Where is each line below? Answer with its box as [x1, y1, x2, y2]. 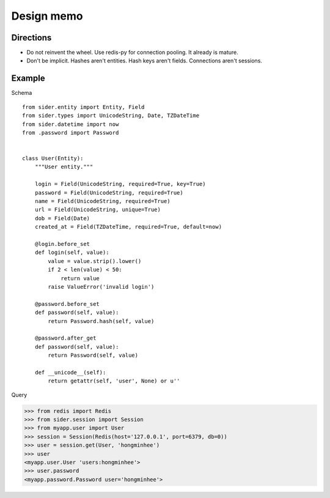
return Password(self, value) [48, 352, 139, 359]
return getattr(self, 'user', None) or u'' [48, 377, 180, 385]
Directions [11, 32, 52, 43]
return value [61, 275, 100, 281]
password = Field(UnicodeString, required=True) [34, 189, 183, 196]
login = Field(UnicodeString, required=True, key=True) [34, 180, 206, 188]
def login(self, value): [34, 249, 109, 256]
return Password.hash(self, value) [48, 318, 155, 324]
